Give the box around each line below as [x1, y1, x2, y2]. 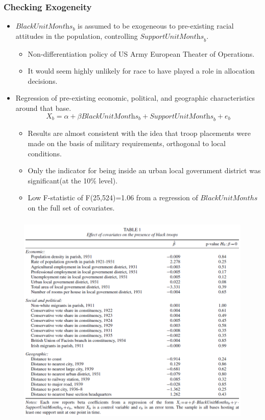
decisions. [28, 75, 58, 86]
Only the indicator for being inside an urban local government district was [28, 165, 261, 176]
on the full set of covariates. [28, 202, 115, 213]
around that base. [15, 102, 71, 113]
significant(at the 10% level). [28, 175, 118, 185]
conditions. [28, 148, 62, 158]
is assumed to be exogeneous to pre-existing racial [78, 20, 234, 31]
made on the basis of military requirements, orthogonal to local [28, 137, 226, 148]
